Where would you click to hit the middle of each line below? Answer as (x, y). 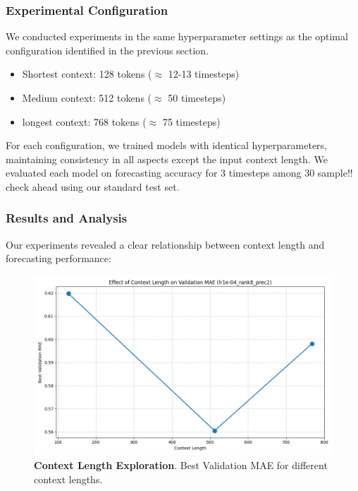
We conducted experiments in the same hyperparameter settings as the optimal (177, 36)
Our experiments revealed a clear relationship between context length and (165, 244)
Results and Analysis (67, 218)
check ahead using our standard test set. (93, 186)
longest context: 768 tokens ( (84, 121)
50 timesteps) (197, 97)
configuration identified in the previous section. (107, 50)
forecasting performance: (58, 258)
